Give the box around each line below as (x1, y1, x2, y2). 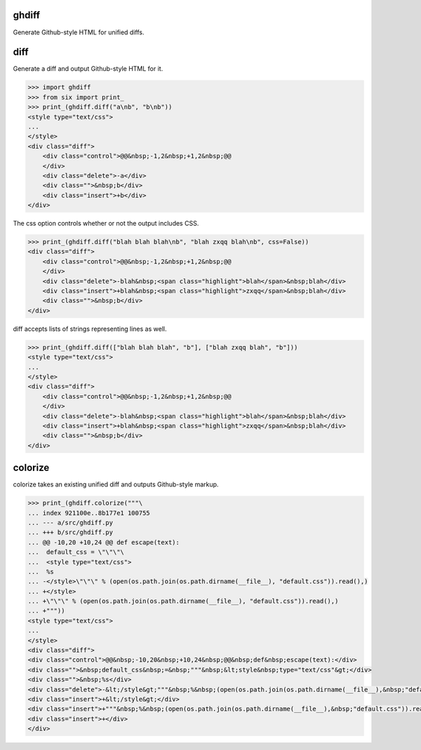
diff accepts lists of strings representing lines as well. (13, 325, 167, 333)
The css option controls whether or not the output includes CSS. (13, 219, 199, 228)
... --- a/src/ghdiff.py (27, 519, 114, 526)
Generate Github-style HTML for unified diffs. (13, 28, 145, 36)
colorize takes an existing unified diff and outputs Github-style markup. (13, 480, 219, 489)
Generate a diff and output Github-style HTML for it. (13, 64, 163, 73)
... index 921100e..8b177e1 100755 (27, 509, 150, 517)
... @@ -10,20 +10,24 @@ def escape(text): (27, 538, 180, 546)
